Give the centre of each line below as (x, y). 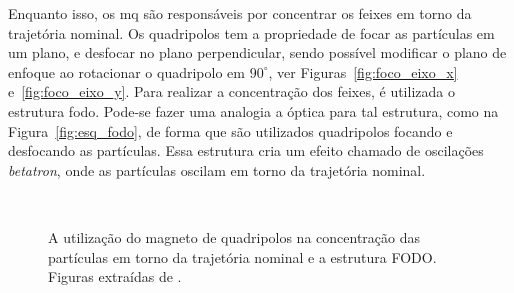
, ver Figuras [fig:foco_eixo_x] (363, 71)
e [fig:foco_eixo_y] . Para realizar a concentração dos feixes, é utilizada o (231, 91)
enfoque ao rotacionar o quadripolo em (126, 71)
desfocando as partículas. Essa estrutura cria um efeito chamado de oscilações (246, 150)
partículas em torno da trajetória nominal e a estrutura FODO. (242, 256)
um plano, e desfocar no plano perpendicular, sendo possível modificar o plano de (257, 52)
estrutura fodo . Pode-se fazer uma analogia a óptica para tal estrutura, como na (253, 110)
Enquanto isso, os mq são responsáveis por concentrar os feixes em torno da (240, 13)
